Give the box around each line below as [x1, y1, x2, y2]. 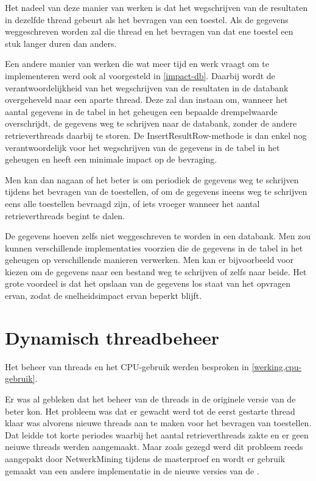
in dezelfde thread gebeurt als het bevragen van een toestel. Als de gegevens [5, 13, 289, 26]
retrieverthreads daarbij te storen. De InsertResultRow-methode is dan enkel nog [5, 128, 307, 141]
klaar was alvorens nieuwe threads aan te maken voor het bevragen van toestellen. [5, 416, 312, 429]
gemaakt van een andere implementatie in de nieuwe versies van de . [5, 464, 259, 477]
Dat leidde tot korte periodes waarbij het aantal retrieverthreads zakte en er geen [5, 428, 309, 441]
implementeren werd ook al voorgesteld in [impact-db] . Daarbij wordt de [5, 69, 275, 82]
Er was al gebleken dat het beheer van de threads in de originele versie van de [5, 392, 296, 405]
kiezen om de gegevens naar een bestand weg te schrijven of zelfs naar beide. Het [5, 265, 307, 278]
